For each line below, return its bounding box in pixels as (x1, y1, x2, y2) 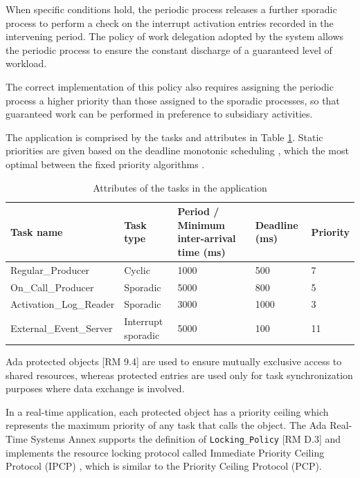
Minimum (177, 217, 225, 232)
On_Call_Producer (10, 279, 94, 294)
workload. (6, 56, 47, 71)
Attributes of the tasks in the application (93, 180, 267, 194)
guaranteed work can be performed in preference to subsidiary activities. (6, 107, 313, 121)
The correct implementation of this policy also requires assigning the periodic (6, 79, 334, 93)
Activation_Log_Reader (10, 297, 115, 311)
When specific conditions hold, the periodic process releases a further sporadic (6, 2, 337, 16)
